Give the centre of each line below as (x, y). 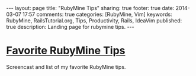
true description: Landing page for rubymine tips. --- (70, 27)
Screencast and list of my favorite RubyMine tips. (66, 67)
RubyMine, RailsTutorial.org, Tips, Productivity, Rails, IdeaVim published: (94, 21)
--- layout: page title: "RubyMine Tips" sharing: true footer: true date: (90, 8)
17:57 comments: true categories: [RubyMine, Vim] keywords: (98, 14)
